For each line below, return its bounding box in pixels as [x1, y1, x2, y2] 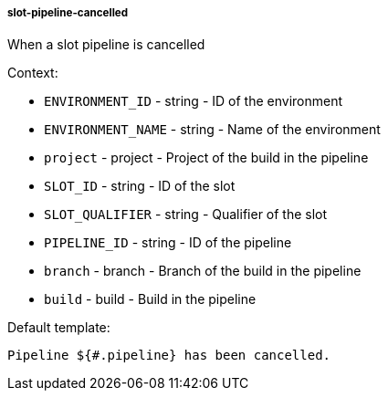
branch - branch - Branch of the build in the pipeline [44, 263, 362, 279]
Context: [7, 65, 58, 81]
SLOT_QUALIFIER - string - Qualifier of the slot [44, 206, 328, 223]
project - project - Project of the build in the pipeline [44, 150, 369, 166]
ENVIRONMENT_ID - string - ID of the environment [44, 93, 343, 110]
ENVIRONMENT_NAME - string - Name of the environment [44, 121, 381, 138]
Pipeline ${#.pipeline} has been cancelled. [7, 348, 331, 363]
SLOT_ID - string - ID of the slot [44, 178, 236, 194]
